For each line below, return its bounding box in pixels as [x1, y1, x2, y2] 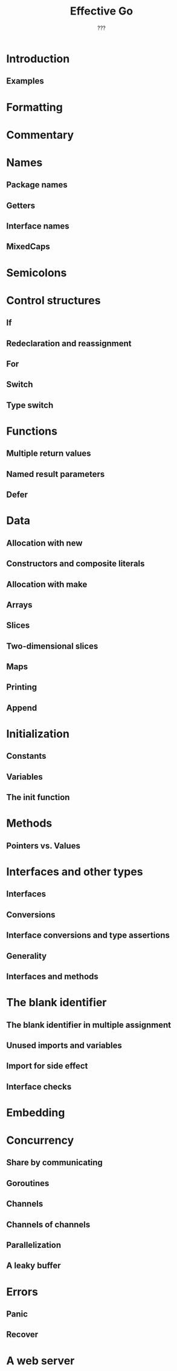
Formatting [6, 100, 63, 114]
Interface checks [6, 1081, 72, 1092]
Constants [6, 751, 47, 761]
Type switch [6, 400, 54, 410]
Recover [6, 1329, 39, 1340]
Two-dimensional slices [6, 641, 98, 651]
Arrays [6, 599, 33, 610]
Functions [6, 424, 57, 438]
